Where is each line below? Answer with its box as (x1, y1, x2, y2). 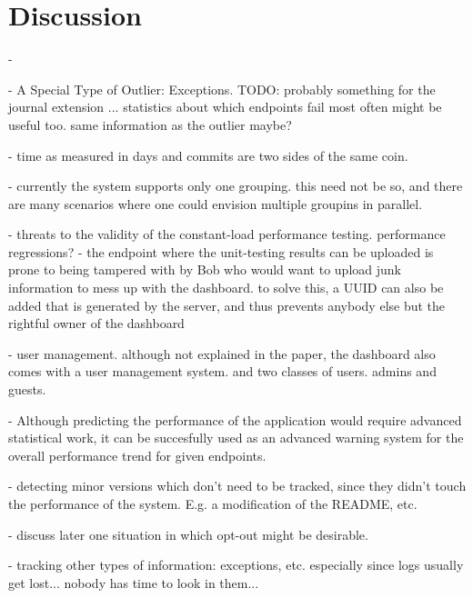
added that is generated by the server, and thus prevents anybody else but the (8, 295, 446, 314)
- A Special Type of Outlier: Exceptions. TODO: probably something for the (8, 79, 436, 98)
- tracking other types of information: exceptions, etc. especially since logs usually (8, 555, 464, 574)
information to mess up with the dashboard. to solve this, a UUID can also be (8, 278, 444, 297)
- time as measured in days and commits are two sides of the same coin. (8, 145, 408, 164)
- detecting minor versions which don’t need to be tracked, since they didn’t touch (8, 476, 467, 495)
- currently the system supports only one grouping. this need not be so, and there (8, 176, 463, 195)
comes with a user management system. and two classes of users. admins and (8, 362, 437, 381)
